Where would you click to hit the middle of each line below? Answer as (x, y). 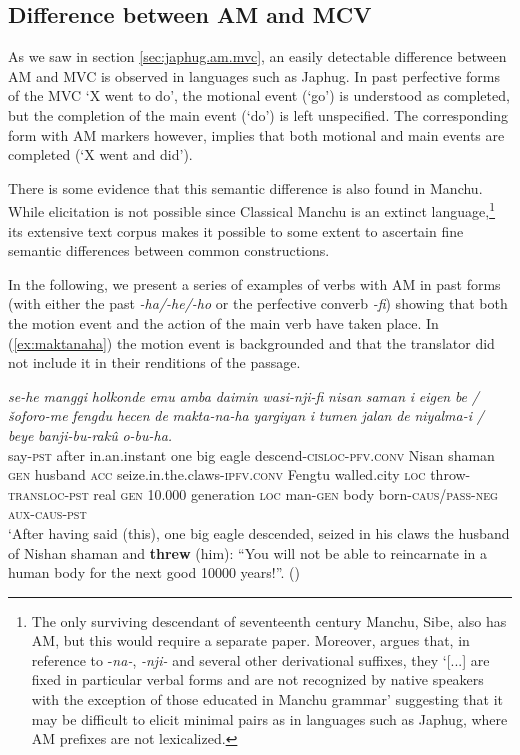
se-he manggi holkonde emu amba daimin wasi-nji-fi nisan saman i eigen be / (243, 395)
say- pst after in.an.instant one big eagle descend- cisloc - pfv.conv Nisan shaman (251, 454)
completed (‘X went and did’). (100, 154)
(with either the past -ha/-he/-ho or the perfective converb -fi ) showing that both (258, 303)
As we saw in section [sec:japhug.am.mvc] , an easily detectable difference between (257, 56)
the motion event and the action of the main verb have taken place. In (223, 322)
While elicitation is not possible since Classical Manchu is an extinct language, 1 (252, 210)
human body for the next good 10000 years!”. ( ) (154, 572)
